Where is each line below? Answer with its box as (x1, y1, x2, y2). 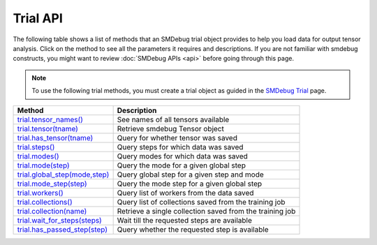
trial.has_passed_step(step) (17, 224, 108, 234)
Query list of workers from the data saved (117, 188, 254, 198)
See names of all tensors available (117, 114, 230, 124)
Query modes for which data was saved (117, 151, 248, 161)
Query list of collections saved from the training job (117, 197, 286, 207)
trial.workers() (17, 188, 64, 198)
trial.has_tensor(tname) (17, 133, 94, 142)
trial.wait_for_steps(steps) (17, 215, 103, 225)
